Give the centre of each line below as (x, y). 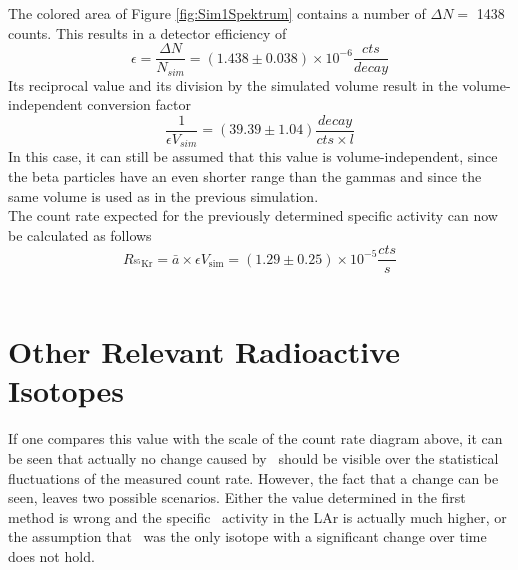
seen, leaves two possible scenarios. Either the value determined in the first (237, 497)
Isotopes (66, 390)
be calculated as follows (80, 234)
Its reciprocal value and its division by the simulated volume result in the (233, 84)
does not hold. (51, 555)
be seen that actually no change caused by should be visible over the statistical (253, 457)
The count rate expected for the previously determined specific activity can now (253, 215)
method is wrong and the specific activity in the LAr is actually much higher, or (257, 516)
